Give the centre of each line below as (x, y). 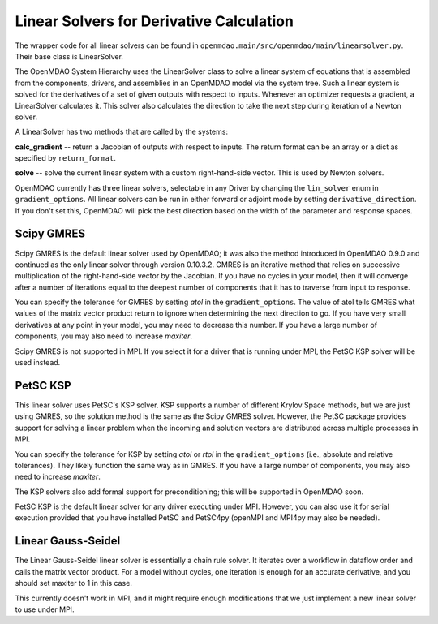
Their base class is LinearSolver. (69, 56)
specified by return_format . (66, 158)
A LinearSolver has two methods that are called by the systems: (122, 132)
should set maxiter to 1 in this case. (74, 583)
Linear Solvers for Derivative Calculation (154, 21)
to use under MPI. (45, 609)
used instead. (38, 363)
